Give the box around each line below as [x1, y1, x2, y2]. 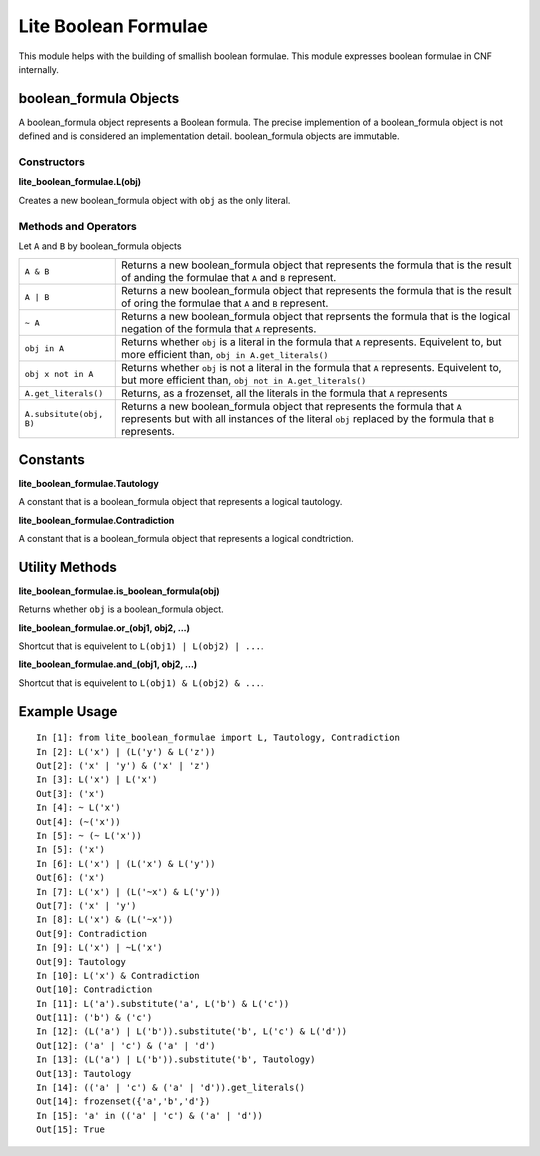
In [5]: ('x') [36, 844, 105, 855]
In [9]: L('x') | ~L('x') [36, 942, 164, 954]
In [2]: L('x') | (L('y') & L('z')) [36, 746, 216, 757]
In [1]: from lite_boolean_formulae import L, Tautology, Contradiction [36, 732, 400, 744]
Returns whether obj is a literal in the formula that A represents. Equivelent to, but [121, 335, 502, 349]
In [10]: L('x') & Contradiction [36, 970, 200, 981]
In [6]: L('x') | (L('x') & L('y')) [36, 858, 216, 869]
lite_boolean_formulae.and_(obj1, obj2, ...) [18, 658, 198, 670]
